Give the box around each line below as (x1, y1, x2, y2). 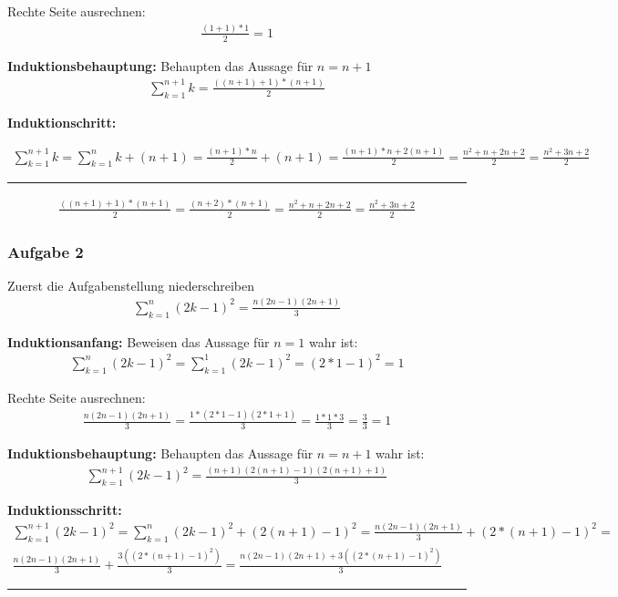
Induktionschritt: (7, 112, 117, 131)
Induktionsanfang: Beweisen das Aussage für (7, 332, 270, 351)
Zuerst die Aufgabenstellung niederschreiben (7, 275, 255, 294)
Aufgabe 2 (7, 240, 84, 262)
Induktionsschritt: (7, 500, 122, 520)
